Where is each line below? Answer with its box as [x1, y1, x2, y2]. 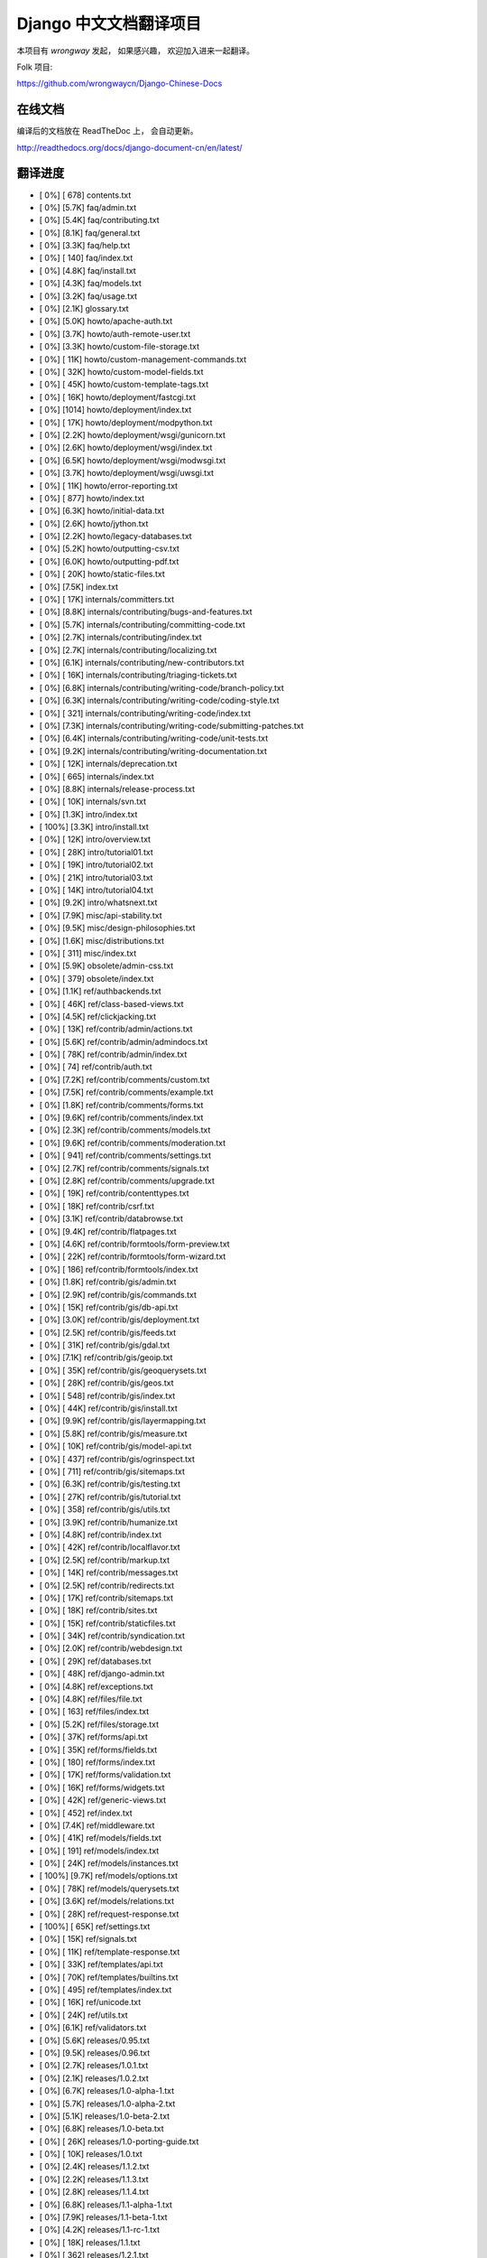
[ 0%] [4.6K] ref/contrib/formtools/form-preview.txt [39, 1238, 230, 1249]
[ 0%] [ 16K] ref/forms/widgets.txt [39, 1782, 166, 1793]
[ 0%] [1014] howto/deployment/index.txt [39, 405, 192, 415]
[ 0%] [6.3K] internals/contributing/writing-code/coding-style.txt [39, 695, 280, 706]
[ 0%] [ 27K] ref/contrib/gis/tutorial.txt [39, 1491, 181, 1502]
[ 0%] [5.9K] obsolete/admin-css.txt [39, 960, 174, 971]
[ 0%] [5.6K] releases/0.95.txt [39, 2035, 151, 2046]
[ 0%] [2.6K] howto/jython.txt [39, 518, 149, 528]
